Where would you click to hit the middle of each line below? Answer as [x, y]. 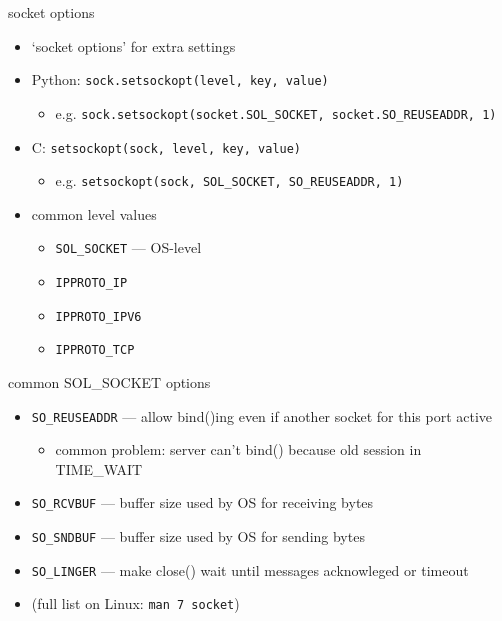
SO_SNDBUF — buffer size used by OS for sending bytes [198, 536]
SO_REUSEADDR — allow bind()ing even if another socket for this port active [262, 415]
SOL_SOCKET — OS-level [128, 247]
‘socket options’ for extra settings [133, 45]
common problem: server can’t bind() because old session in [238, 449]
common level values [94, 213]
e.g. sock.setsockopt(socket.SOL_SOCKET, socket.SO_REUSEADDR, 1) [276, 112]
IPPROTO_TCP [95, 350]
